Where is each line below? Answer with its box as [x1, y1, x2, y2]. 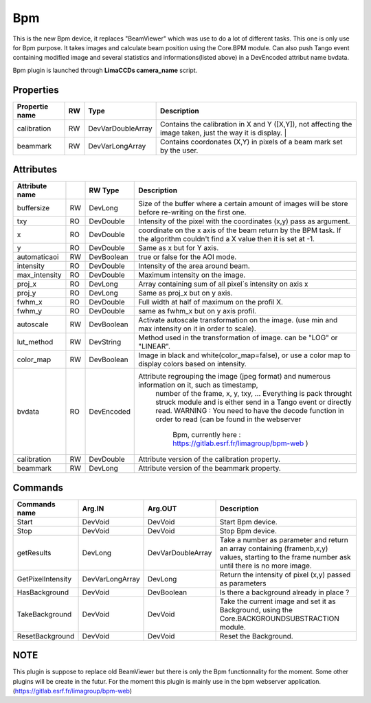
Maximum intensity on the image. [138, 270, 246, 280]
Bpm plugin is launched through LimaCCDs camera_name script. [12, 66, 198, 74]
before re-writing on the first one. [138, 208, 247, 217]
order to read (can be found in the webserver [155, 414, 302, 424]
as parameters [219, 578, 267, 588]
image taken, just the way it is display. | [160, 128, 287, 137]
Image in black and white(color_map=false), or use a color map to [138, 350, 350, 360]
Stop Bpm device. [219, 526, 278, 535]
